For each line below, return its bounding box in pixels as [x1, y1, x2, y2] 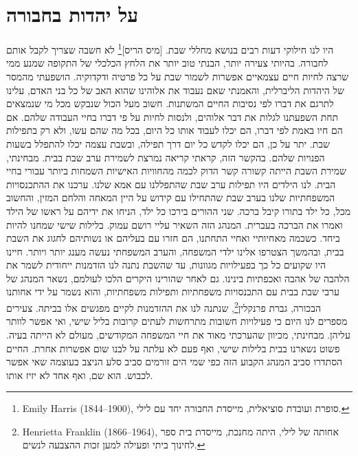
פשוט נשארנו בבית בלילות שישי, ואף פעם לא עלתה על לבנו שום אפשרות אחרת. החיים [6, 341, 340, 355]
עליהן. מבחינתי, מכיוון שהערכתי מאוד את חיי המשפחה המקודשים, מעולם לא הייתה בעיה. [6, 327, 350, 341]
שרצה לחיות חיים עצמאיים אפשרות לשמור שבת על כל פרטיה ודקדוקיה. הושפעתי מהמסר [6, 69, 349, 83]
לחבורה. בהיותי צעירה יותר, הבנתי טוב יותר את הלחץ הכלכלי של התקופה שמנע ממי [6, 56, 328, 70]
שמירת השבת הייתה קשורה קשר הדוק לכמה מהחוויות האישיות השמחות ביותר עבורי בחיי [6, 163, 346, 178]
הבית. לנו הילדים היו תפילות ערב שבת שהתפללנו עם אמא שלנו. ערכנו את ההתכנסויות [6, 176, 336, 191]
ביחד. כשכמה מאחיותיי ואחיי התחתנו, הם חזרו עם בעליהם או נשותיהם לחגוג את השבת [6, 231, 340, 245]
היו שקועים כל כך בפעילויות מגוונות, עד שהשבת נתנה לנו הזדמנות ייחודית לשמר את [6, 258, 326, 272]
